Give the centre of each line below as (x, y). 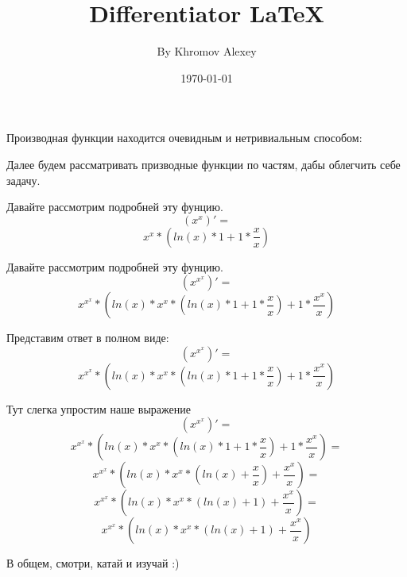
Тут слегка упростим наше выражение (99, 408)
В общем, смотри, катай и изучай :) (93, 563)
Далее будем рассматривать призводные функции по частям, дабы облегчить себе (203, 164)
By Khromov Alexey (207, 51)
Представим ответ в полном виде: (88, 338)
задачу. (23, 180)
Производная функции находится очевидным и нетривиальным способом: (184, 138)
